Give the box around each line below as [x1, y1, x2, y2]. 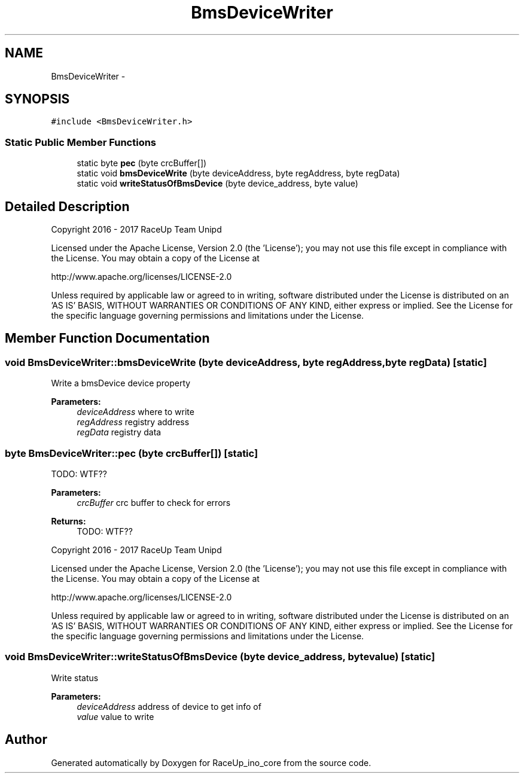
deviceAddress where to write [77, 407, 194, 417]
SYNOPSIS [5, 91, 70, 107]
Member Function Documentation [5, 331, 210, 346]
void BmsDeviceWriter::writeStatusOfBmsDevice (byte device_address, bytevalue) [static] [5, 651, 435, 663]
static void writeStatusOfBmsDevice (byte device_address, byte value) [77, 178, 358, 189]
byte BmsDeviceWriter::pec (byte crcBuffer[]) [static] [5, 447, 258, 459]
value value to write [77, 711, 154, 722]
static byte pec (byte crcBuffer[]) [77, 158, 207, 169]
